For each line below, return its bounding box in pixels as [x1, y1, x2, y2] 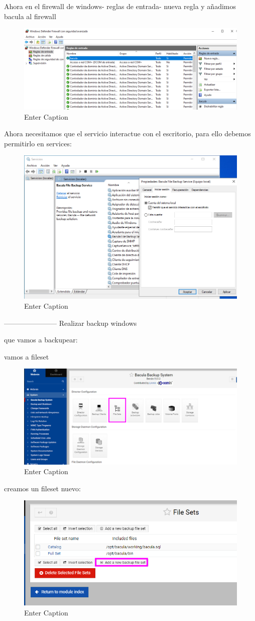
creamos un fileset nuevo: [4, 483, 81, 493]
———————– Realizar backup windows [4, 317, 137, 328]
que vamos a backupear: [4, 334, 78, 345]
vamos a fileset [4, 351, 49, 362]
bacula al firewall [4, 11, 56, 21]
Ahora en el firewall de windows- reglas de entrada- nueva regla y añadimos [4, 1, 236, 11]
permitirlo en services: [4, 138, 72, 148]
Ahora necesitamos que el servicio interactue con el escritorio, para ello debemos [4, 128, 251, 139]
